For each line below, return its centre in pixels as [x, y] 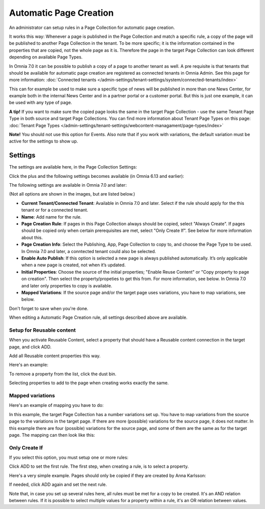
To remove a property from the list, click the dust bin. [63, 374]
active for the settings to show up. [44, 141]
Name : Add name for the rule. [52, 217]
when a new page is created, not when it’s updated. [74, 265]
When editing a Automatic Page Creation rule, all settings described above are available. [98, 317]
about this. [32, 237]
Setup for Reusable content [42, 330]
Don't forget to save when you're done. [49, 308]
